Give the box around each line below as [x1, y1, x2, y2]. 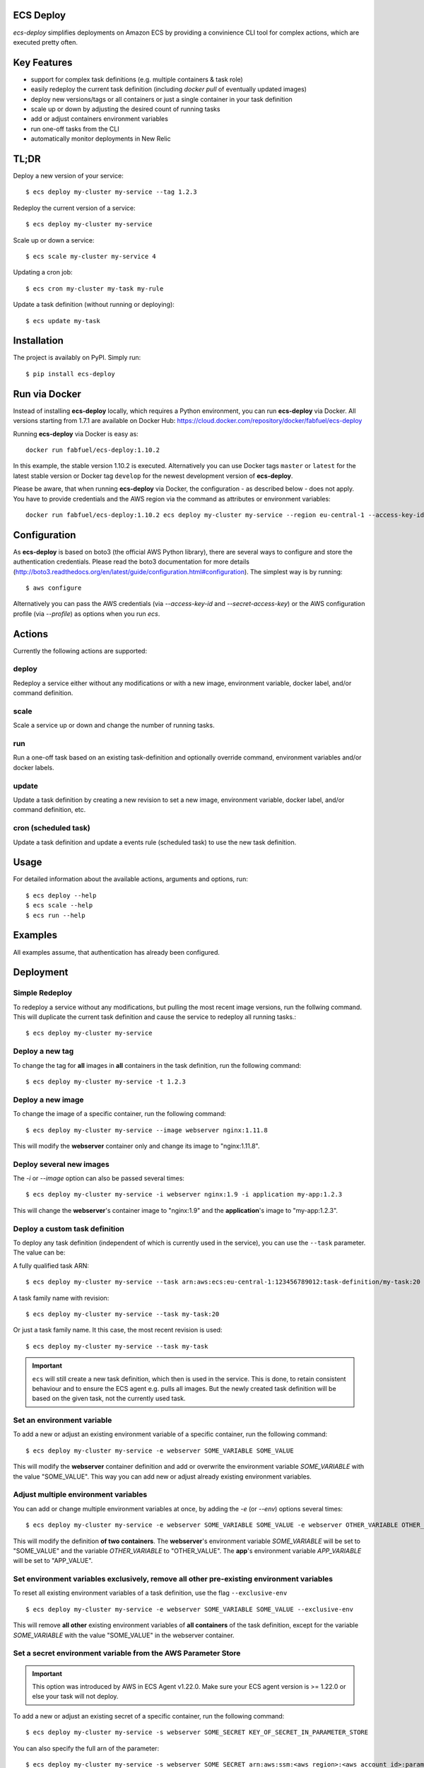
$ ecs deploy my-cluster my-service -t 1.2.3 [25, 1078, 187, 1086]
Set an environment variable [13, 1415, 112, 1425]
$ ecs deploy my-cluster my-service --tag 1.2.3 [25, 188, 197, 196]
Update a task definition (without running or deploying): [13, 301, 175, 309]
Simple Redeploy [13, 988, 73, 998]
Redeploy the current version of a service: [13, 204, 136, 212]
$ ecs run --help [25, 911, 86, 919]
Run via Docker [13, 388, 81, 400]
